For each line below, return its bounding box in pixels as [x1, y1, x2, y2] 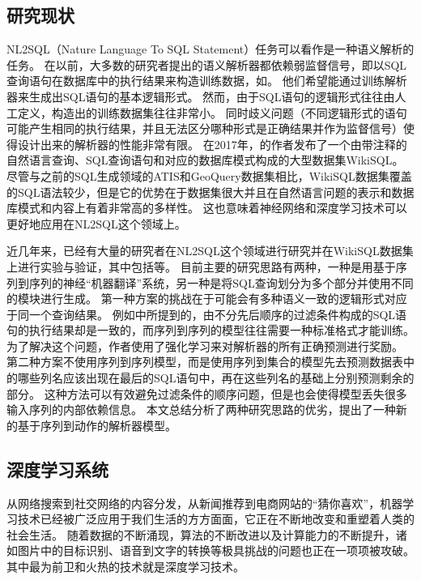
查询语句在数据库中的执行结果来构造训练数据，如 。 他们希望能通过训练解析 [6, 72, 407, 89]
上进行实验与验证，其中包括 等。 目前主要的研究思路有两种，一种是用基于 [6, 258, 396, 275]
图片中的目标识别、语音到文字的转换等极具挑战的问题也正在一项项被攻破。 [17, 542, 415, 559]
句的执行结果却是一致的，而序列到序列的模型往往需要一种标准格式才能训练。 [6, 322, 415, 339]
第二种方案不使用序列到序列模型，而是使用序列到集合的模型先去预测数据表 [6, 353, 403, 370]
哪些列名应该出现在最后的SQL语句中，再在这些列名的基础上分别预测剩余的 [17, 369, 415, 386]
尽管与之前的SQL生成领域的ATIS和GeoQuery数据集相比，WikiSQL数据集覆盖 [6, 167, 412, 184]
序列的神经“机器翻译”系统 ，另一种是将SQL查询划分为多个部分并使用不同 [28, 274, 414, 291]
